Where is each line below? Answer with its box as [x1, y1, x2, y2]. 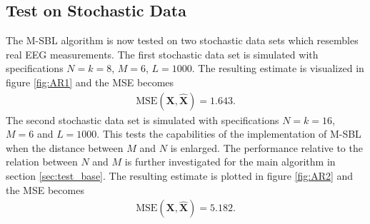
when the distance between [6, 140, 124, 155]
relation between [6, 154, 78, 169]
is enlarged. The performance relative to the [170, 140, 363, 155]
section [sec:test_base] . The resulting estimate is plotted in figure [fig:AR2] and [6, 168, 354, 183]
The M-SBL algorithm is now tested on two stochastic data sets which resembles [6, 33, 359, 48]
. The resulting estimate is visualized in [191, 61, 364, 76]
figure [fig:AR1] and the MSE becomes [6, 74, 174, 89]
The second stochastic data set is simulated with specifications [6, 112, 279, 127]
